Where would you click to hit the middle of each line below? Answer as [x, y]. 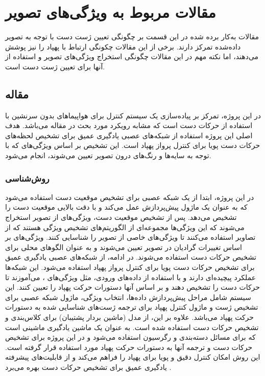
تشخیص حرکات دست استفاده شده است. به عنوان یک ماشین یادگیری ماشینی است [132, 327]
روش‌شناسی [27, 178]
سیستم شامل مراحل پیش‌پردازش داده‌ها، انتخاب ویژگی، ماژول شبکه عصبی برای [128, 297]
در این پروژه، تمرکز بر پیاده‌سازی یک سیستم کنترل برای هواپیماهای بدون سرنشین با [133, 115]
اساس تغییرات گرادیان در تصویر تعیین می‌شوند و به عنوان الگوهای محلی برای [124, 247]
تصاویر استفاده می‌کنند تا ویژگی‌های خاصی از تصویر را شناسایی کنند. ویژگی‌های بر [130, 237]
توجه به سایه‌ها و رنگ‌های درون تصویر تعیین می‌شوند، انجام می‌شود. [108, 155]
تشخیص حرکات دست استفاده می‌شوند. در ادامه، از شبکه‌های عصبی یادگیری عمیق [131, 257]
